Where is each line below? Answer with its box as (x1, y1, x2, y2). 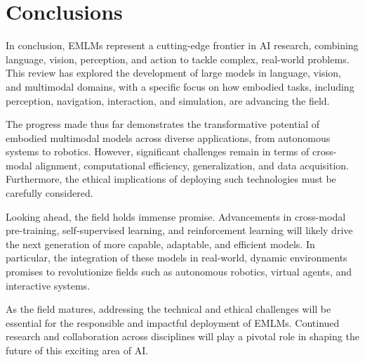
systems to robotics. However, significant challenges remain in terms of (6, 144, 310, 159)
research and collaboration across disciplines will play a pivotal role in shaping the (6, 329, 359, 344)
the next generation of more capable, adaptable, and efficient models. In (6, 236, 315, 251)
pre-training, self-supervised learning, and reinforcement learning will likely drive (6, 223, 353, 238)
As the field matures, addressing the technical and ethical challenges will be (6, 302, 331, 316)
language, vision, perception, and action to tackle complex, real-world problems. (6, 51, 350, 66)
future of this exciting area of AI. (6, 343, 149, 357)
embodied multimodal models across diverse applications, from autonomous (6, 130, 331, 145)
